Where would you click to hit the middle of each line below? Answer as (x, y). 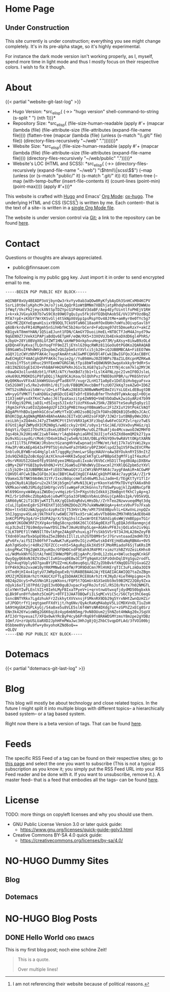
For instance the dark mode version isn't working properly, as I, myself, (79, 56)
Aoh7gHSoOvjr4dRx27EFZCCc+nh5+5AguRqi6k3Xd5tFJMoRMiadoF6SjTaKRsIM (78, 546)
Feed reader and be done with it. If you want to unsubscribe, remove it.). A (83, 775)
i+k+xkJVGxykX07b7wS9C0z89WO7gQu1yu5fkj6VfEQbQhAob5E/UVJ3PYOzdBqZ (78, 314)
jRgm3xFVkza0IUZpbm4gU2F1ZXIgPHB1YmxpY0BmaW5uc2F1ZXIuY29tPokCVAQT (78, 408)
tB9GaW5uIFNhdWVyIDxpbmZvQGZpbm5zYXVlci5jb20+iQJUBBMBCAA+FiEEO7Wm (78, 350)
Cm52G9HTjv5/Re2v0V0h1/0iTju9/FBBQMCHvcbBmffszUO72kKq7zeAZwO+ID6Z (78, 386)
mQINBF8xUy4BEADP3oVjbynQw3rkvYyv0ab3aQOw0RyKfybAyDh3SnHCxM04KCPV (78, 301)
